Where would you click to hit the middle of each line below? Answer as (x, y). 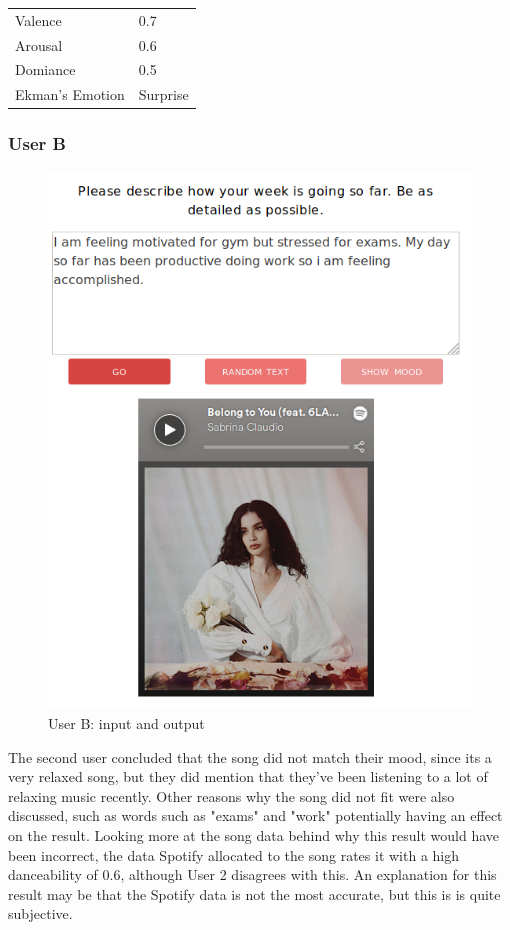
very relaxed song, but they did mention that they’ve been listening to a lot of (248, 776)
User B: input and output (126, 723)
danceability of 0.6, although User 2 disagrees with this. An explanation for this (252, 874)
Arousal (39, 44)
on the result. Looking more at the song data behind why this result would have (254, 835)
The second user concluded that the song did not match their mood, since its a (250, 756)
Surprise (163, 94)
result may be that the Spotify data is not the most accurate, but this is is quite (254, 893)
